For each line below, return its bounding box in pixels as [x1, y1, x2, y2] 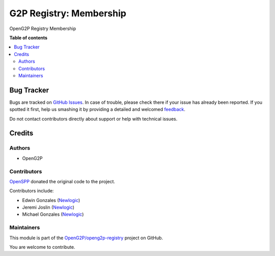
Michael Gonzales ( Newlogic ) [22, 211, 84, 217]
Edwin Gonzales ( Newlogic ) [22, 197, 80, 203]
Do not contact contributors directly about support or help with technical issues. [9, 116, 178, 122]
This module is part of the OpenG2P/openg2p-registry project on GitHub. [9, 235, 163, 241]
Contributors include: [9, 188, 54, 194]
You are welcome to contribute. [9, 244, 75, 250]
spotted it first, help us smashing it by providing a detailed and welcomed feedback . [9, 106, 186, 112]
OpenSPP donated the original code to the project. [9, 178, 116, 184]
